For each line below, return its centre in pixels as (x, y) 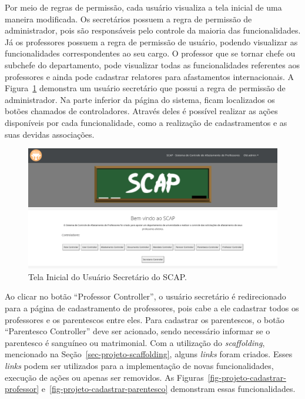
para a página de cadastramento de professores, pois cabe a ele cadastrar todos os (152, 308)
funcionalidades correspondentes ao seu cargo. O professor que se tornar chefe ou (150, 53)
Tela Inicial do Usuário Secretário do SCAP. (108, 276)
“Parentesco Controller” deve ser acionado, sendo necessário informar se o (138, 331)
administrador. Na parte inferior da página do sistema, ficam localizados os (140, 99)
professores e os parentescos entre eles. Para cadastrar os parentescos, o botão (145, 319)
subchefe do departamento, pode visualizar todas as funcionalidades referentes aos (152, 64)
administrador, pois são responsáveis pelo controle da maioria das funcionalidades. (153, 30)
